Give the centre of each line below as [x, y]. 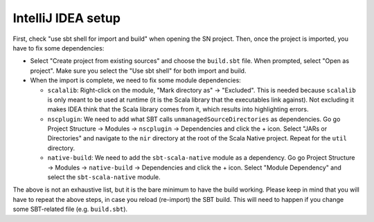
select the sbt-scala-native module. [104, 177]
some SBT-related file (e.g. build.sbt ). [70, 209]
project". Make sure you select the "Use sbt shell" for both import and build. [138, 71]
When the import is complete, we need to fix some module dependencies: [136, 80]
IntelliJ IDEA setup [67, 18]
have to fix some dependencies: [59, 48]
